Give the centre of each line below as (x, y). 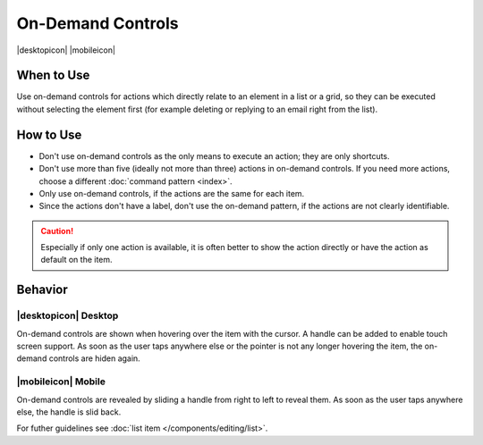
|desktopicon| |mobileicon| (66, 50)
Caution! (57, 231)
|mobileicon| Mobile (61, 382)
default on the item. (76, 260)
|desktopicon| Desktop (68, 315)
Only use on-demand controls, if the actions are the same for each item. (172, 193)
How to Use (49, 134)
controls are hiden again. (94, 358)
